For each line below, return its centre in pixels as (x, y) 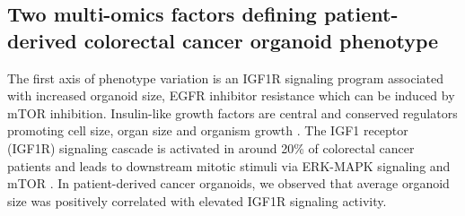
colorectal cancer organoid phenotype (261, 40)
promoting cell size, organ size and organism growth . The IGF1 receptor (208, 130)
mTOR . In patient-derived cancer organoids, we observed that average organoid (228, 183)
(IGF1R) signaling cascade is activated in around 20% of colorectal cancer (211, 147)
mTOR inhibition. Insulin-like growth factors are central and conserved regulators (232, 112)
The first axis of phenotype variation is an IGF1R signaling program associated (226, 78)
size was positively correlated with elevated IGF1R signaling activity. (197, 200)
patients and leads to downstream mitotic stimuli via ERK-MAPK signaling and (229, 165)
